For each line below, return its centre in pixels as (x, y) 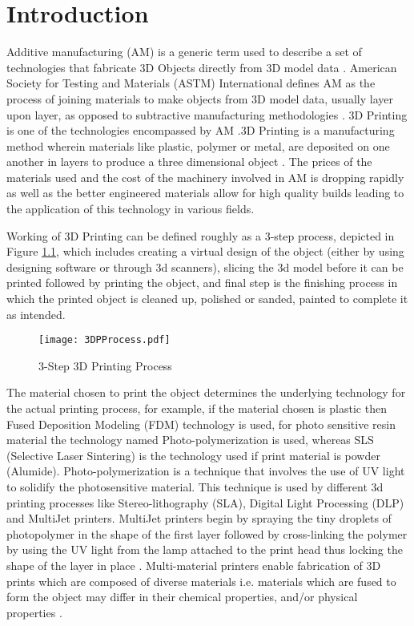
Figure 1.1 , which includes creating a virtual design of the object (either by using (205, 251)
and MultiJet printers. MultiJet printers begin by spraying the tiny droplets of (199, 518)
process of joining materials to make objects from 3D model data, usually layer (200, 98)
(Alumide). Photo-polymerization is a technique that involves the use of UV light (206, 471)
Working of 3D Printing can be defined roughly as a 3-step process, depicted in (201, 235)
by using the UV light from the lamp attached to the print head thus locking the (205, 549)
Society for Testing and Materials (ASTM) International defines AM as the (191, 83)
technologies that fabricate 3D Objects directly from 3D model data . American (202, 67)
